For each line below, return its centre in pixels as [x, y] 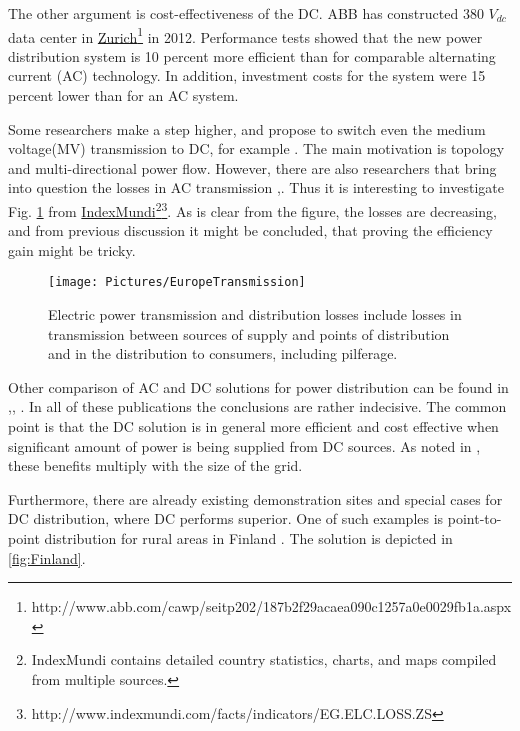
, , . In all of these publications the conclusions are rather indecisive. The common [257, 406]
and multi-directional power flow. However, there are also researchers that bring [252, 167]
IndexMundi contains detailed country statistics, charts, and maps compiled [264, 659]
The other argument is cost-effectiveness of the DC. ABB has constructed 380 [246, 13]
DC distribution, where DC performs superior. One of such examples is [226, 518]
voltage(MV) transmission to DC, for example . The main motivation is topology [256, 148]
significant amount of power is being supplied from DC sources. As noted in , [244, 445]
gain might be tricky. [72, 249]
